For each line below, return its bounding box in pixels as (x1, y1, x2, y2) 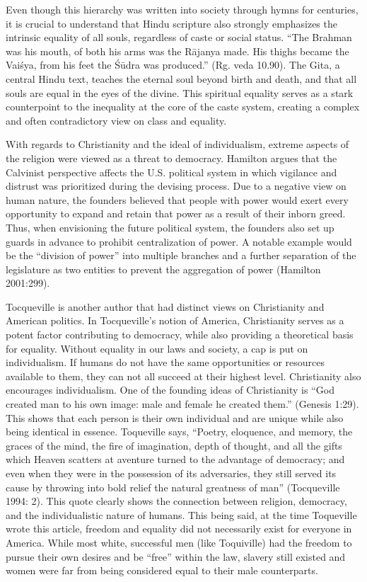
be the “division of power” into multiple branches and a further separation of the (6, 248, 356, 263)
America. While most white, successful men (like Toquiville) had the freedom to (6, 535, 352, 549)
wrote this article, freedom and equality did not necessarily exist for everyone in (6, 521, 352, 536)
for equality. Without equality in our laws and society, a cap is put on (6, 341, 308, 355)
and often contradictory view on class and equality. (6, 113, 227, 127)
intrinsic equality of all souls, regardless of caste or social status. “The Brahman (6, 30, 352, 45)
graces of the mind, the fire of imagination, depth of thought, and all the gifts (6, 438, 342, 452)
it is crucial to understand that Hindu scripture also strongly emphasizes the (6, 16, 337, 30)
